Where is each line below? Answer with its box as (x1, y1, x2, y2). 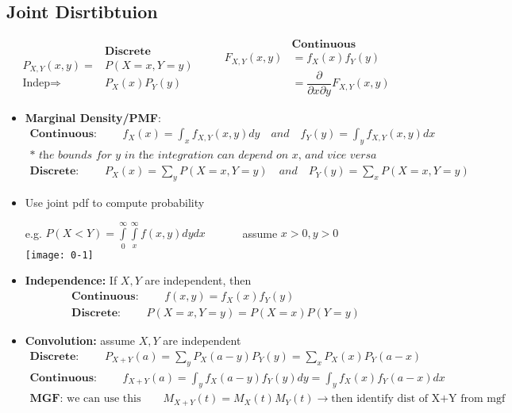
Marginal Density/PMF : (25, 109, 161, 125)
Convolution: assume (25, 332, 136, 349)
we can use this (67, 393, 141, 405)
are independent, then (144, 272, 252, 289)
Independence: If (25, 272, 117, 289)
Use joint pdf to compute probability (25, 194, 205, 211)
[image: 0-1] (25, 249, 94, 261)
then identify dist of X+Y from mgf (331, 393, 506, 405)
